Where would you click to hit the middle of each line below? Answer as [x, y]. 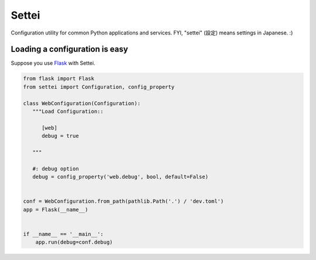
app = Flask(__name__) [56, 209]
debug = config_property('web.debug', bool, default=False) [121, 177]
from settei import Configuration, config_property [99, 87]
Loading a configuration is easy [69, 49]
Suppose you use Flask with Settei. [53, 63]
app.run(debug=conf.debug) [74, 242]
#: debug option [56, 169]
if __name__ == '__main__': [63, 234]
